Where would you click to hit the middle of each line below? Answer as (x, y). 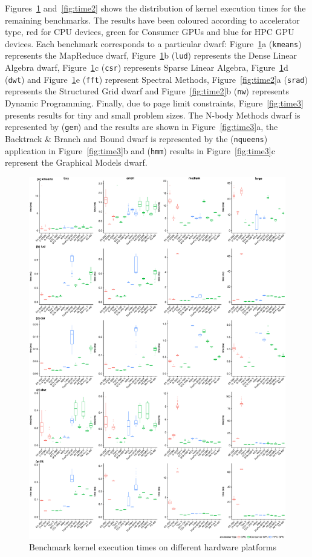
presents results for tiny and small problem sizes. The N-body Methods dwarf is (153, 115)
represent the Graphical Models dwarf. (76, 162)
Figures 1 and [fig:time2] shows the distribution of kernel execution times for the (155, 8)
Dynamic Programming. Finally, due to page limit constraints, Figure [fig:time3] (154, 103)
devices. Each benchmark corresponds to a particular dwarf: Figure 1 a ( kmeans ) (153, 43)
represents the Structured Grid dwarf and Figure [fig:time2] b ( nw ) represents (147, 91)
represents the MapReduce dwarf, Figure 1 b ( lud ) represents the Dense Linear (151, 55)
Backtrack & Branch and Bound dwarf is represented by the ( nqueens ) (136, 138)
